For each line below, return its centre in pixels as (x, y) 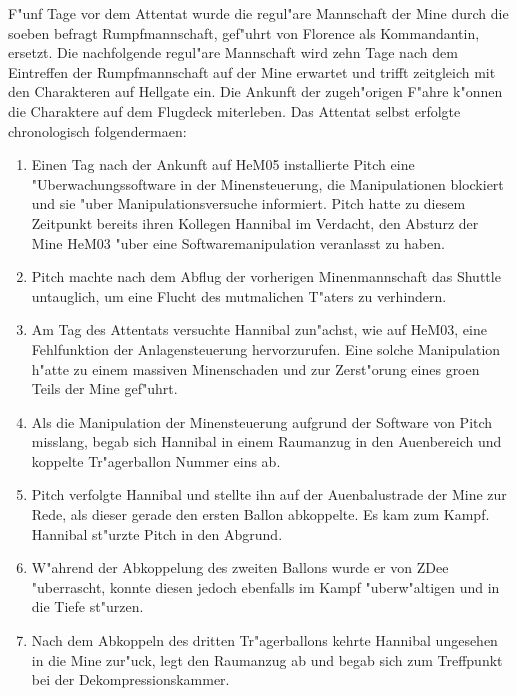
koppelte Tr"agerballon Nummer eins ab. (156, 460)
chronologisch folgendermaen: (97, 130)
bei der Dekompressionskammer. (130, 679)
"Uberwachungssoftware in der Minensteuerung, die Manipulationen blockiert (267, 183)
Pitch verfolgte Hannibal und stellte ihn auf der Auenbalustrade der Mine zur (269, 494)
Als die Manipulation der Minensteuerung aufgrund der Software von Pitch (262, 421)
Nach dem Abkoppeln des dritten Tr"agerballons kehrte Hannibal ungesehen (264, 640)
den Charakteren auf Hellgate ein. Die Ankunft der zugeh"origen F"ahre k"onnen (255, 91)
